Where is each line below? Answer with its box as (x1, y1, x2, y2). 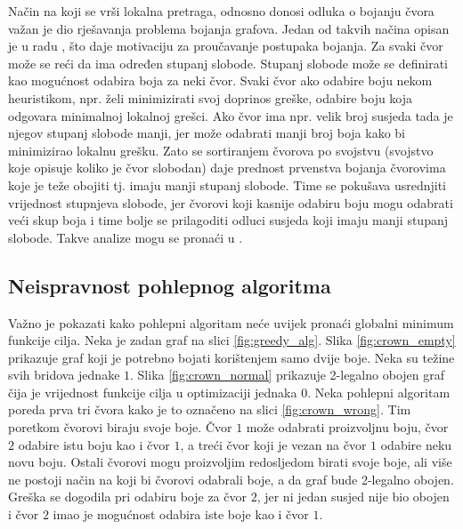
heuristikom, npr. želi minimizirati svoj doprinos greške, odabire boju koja (8, 88, 413, 107)
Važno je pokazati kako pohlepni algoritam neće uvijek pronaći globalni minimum (8, 313, 454, 332)
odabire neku (380, 435, 452, 453)
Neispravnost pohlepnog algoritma (8, 271, 331, 299)
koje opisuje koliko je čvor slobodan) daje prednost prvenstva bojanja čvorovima (8, 158, 446, 177)
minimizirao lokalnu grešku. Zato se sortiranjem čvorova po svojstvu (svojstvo (8, 140, 434, 159)
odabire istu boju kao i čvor (18, 435, 170, 453)
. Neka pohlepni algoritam (307, 382, 451, 401)
